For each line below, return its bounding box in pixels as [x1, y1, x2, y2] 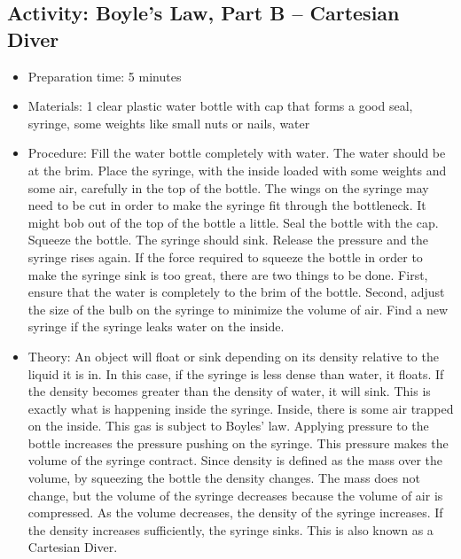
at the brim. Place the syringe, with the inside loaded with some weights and [27, 160, 447, 179]
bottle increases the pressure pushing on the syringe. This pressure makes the [27, 433, 449, 452]
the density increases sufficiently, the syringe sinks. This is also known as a [27, 520, 434, 539]
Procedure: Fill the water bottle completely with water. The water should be [27, 144, 446, 162]
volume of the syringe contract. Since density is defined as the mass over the [27, 451, 442, 470]
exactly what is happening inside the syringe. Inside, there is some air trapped [27, 399, 454, 417]
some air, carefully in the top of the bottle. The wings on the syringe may [27, 178, 429, 197]
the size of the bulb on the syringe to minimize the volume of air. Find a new [27, 299, 449, 318]
